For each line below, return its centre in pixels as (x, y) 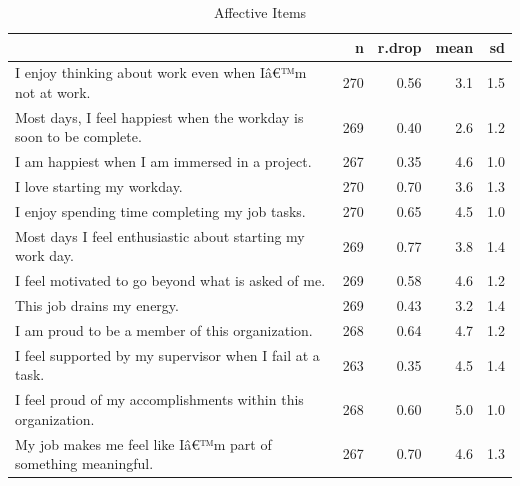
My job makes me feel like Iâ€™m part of (143, 443)
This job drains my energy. (97, 305)
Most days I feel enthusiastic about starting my (160, 235)
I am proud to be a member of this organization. (164, 329)
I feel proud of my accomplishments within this (159, 399)
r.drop (399, 46)
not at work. (53, 92)
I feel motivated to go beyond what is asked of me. (170, 280)
